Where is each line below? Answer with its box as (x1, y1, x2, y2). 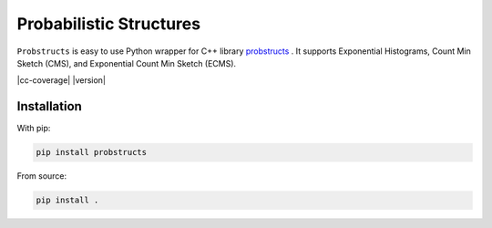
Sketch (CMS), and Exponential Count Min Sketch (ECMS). (16, 57, 237, 68)
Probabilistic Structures (16, 14, 200, 34)
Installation (16, 98, 82, 114)
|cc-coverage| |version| (16, 75, 107, 86)
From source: (16, 171, 67, 181)
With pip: (16, 123, 51, 134)
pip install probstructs (36, 147, 148, 158)
